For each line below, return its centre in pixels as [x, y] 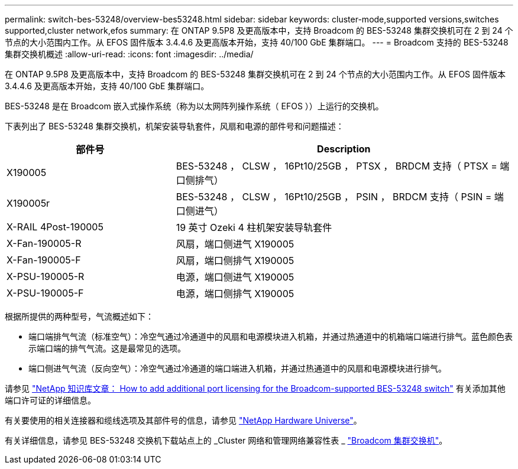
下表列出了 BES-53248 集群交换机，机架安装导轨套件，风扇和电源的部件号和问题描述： [174, 126]
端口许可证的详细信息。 [50, 400]
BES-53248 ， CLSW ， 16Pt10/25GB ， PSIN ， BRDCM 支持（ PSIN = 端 [340, 197]
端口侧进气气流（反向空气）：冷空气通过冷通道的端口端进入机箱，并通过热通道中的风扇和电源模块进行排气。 [237, 368]
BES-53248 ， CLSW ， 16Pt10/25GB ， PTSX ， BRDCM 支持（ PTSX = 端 [343, 166]
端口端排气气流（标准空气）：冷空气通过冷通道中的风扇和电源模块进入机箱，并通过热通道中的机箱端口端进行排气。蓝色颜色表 [271, 336]
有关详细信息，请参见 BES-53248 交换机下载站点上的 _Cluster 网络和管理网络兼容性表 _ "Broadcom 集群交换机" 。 [226, 440]
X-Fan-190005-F [44, 260]
